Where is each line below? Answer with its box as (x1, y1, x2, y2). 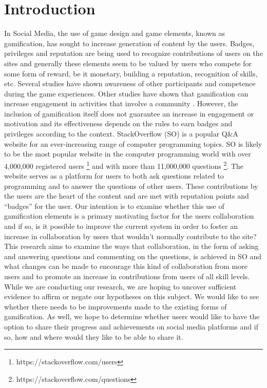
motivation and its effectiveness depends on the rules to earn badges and (4, 118, 233, 129)
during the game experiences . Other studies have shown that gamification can (4, 88, 249, 99)
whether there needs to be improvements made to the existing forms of (4, 301, 227, 312)
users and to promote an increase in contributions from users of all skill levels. (4, 271, 250, 282)
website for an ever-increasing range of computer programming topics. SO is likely (4, 138, 262, 149)
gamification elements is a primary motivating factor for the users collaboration (4, 210, 254, 221)
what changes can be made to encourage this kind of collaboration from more (4, 261, 247, 271)
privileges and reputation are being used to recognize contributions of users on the (4, 48, 263, 59)
